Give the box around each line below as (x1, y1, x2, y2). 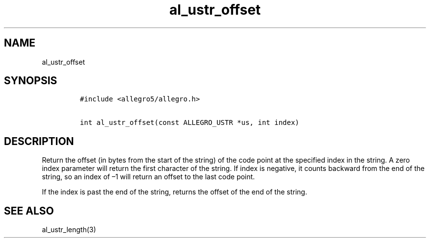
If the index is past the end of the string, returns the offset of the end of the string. (42, 188, 307, 196)
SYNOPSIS (4, 74, 57, 87)
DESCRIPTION (4, 135, 74, 147)
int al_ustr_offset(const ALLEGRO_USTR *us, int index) (80, 119, 299, 127)
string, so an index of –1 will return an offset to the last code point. (42, 172, 255, 181)
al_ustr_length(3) (42, 225, 96, 234)
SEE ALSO (4, 204, 54, 217)
